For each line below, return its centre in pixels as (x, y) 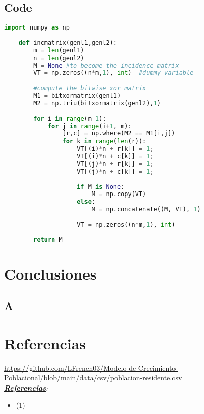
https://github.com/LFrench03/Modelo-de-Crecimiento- (91, 367)
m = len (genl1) (59, 50)
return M (48, 240)
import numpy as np (37, 28)
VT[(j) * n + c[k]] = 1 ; (115, 171)
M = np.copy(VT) (119, 194)
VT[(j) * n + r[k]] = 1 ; (115, 164)
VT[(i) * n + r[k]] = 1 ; (115, 149)
